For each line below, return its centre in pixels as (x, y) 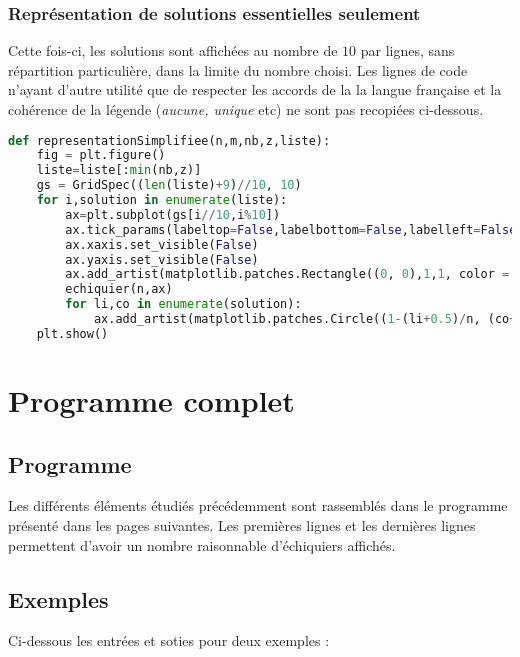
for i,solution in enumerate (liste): (162, 200)
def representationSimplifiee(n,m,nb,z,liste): (169, 140)
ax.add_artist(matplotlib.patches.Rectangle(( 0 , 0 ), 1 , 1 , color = (287, 274)
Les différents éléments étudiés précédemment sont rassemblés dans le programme (258, 505)
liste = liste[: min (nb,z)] (119, 170)
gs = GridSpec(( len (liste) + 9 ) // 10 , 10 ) (169, 185)
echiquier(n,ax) (119, 289)
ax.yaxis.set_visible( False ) (162, 259)
